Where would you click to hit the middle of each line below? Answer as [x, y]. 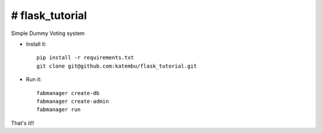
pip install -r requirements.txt [85, 58]
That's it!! [23, 123]
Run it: [34, 80]
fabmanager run [59, 110]
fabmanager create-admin [73, 101]
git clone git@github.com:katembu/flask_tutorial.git [117, 66]
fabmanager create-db [68, 93]
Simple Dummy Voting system [48, 33]
